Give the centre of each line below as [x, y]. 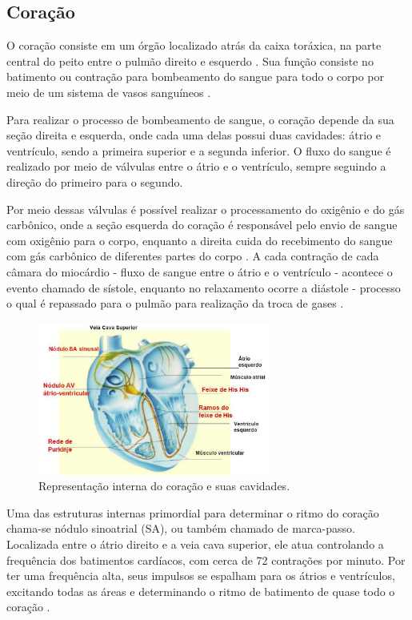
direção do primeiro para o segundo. [95, 181]
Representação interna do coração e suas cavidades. [164, 486]
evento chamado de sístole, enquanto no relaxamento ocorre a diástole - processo [204, 287]
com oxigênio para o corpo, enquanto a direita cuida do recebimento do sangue [200, 240]
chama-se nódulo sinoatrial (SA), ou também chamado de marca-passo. [181, 528]
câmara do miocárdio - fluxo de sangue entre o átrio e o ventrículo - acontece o [200, 271]
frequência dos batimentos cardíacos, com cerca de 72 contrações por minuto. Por [206, 560]
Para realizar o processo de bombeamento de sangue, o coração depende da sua [200, 119]
